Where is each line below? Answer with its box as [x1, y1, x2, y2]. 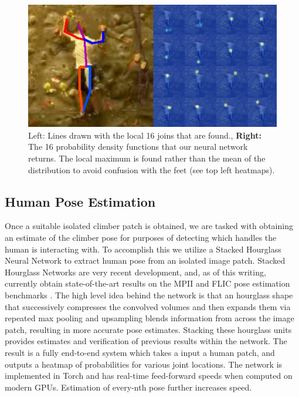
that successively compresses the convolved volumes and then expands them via [5, 300, 291, 312]
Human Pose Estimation [5, 192, 156, 210]
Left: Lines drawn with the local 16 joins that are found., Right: [28, 129, 261, 141]
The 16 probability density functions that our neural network [28, 140, 248, 153]
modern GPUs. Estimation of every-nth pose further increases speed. [5, 381, 252, 393]
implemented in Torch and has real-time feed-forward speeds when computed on [5, 369, 293, 382]
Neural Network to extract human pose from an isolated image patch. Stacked [5, 254, 286, 267]
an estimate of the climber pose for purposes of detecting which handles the [5, 231, 277, 244]
